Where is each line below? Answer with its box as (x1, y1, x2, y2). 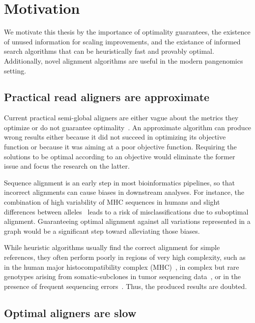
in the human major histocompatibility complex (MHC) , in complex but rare (4, 261, 239, 272)
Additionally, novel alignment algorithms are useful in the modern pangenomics (4, 55, 243, 66)
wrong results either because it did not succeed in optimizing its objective (4, 132, 226, 142)
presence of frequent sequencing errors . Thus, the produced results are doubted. (4, 281, 247, 291)
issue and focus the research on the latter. (4, 161, 130, 171)
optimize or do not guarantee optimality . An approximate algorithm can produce (4, 122, 252, 132)
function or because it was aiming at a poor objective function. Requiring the (4, 142, 237, 152)
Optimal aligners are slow (4, 305, 137, 320)
